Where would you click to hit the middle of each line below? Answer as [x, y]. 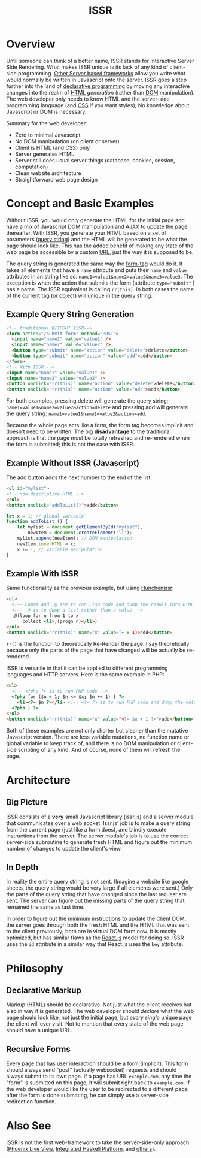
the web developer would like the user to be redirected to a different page [97, 1089]
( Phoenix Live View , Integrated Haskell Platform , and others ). [81, 1149]
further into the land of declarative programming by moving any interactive [98, 86]
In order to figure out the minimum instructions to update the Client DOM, [96, 919]
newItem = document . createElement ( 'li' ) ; [80, 533]
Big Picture [27, 802]
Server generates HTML [45, 154]
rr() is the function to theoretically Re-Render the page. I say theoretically [98, 644]
